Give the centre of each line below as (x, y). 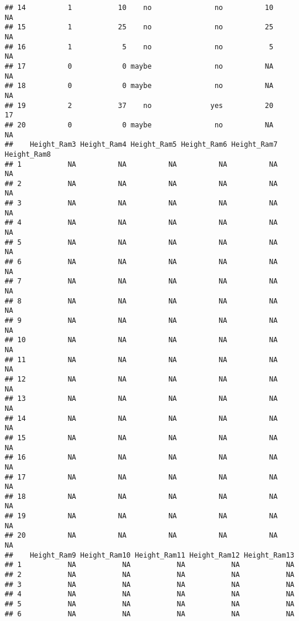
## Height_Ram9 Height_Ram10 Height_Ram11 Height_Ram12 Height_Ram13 (149, 555)
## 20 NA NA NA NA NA (141, 536)
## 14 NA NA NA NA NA (141, 418)
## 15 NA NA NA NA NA (141, 438)
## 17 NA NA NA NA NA (141, 477)
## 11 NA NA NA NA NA (141, 360)
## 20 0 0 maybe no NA (139, 125)
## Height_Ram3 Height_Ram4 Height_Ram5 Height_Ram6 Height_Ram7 (141, 145)
